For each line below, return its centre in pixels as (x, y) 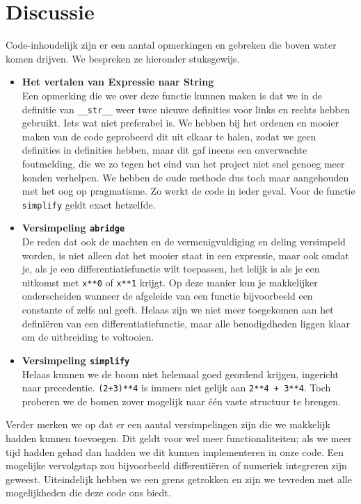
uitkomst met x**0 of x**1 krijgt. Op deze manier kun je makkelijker (170, 282)
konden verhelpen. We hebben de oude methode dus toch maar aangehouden (185, 177)
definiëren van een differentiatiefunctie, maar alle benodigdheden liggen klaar (186, 323)
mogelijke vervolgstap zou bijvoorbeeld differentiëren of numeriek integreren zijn (176, 465)
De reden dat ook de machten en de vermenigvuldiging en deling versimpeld (184, 242)
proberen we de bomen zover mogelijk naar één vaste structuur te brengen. (181, 401)
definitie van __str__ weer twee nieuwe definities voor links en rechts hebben (186, 109)
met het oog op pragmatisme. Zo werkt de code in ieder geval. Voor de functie (188, 191)
